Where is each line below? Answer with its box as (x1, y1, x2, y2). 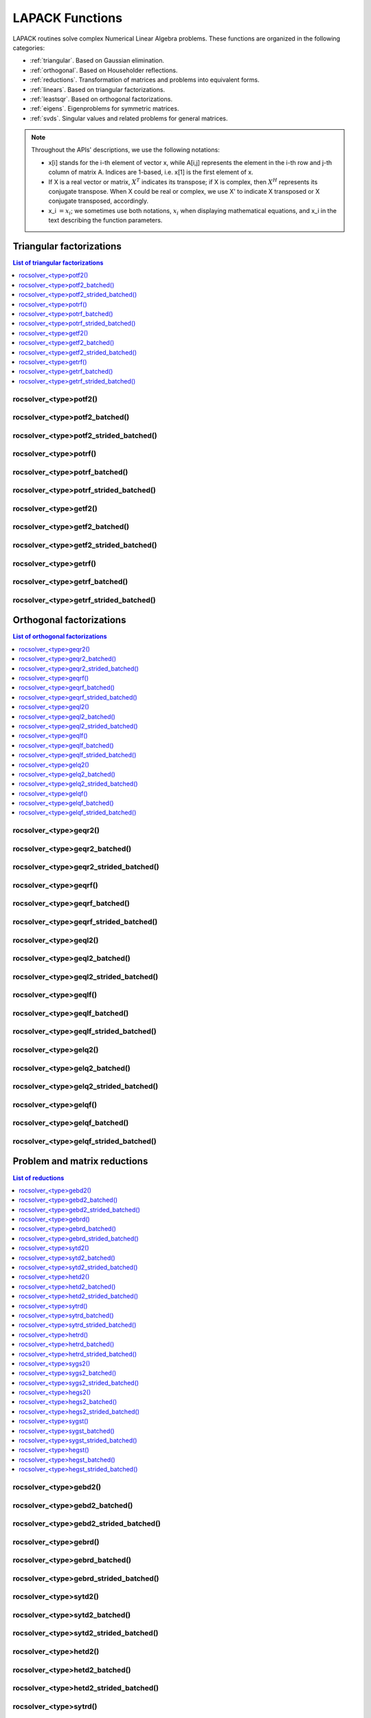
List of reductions (12, 1174, 65, 1182)
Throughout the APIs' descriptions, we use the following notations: (31, 146, 220, 154)
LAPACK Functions (12, 10, 123, 25)
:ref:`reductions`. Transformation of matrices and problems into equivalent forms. (30, 76, 260, 84)
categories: (12, 43, 45, 52)
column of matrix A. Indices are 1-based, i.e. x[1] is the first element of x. (48, 168, 254, 177)
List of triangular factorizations (12, 258, 104, 267)
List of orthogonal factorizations (12, 632, 107, 640)
